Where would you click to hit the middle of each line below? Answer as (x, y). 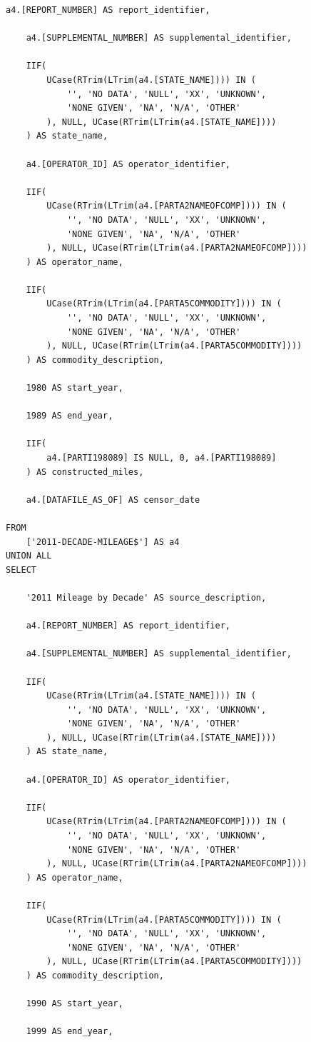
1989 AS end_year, (70, 416)
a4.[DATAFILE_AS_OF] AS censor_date (113, 500)
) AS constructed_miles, (85, 472)
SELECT (21, 570)
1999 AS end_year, (70, 1032)
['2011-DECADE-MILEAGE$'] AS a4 (103, 542)
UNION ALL (29, 556)
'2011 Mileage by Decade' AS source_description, (146, 597)
